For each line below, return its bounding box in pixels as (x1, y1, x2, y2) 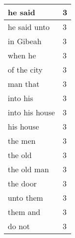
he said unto (8, 21, 50, 32)
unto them (8, 192, 43, 203)
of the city (8, 64, 43, 75)
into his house (8, 106, 55, 118)
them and (8, 206, 40, 217)
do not (8, 220, 30, 232)
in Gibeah (8, 35, 42, 47)
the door (8, 178, 37, 189)
